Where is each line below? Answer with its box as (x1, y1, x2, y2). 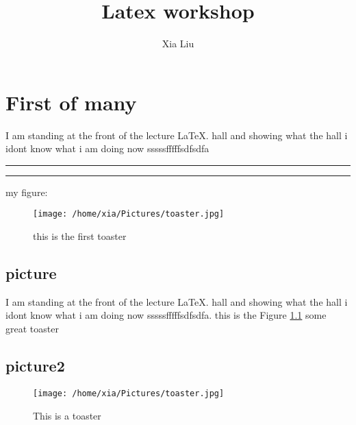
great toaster (5, 321, 59, 336)
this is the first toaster (33, 229, 127, 243)
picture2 (5, 355, 65, 376)
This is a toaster (33, 408, 101, 422)
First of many (5, 88, 137, 116)
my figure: (5, 184, 48, 199)
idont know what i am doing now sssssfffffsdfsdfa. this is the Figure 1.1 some (5, 308, 327, 322)
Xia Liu (162, 36, 194, 51)
